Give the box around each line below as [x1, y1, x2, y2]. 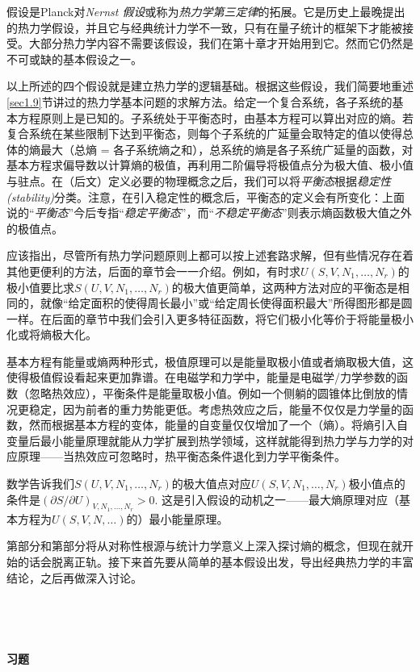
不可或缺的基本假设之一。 [6, 50, 142, 67]
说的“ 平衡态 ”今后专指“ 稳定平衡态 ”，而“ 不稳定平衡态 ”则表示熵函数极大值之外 [6, 204, 412, 221]
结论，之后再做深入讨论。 [6, 569, 142, 586]
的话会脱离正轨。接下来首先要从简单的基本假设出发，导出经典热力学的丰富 [17, 553, 414, 570]
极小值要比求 [6, 278, 74, 295]
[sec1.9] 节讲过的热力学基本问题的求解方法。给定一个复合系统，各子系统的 [6, 93, 393, 110]
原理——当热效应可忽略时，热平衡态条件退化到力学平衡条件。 [17, 448, 346, 465]
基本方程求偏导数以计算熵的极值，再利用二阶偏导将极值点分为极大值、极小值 [6, 157, 414, 173]
